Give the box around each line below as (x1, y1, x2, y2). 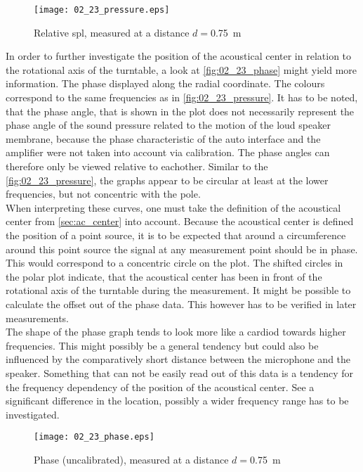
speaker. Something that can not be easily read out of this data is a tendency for (6, 365, 354, 380)
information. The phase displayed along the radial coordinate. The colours (6, 76, 325, 91)
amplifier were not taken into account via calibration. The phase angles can (6, 145, 330, 160)
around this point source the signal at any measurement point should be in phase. (6, 241, 358, 256)
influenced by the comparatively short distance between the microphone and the (6, 352, 351, 366)
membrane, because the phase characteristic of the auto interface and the (6, 131, 321, 146)
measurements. (6, 310, 70, 325)
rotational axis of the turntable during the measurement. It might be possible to (6, 283, 351, 298)
